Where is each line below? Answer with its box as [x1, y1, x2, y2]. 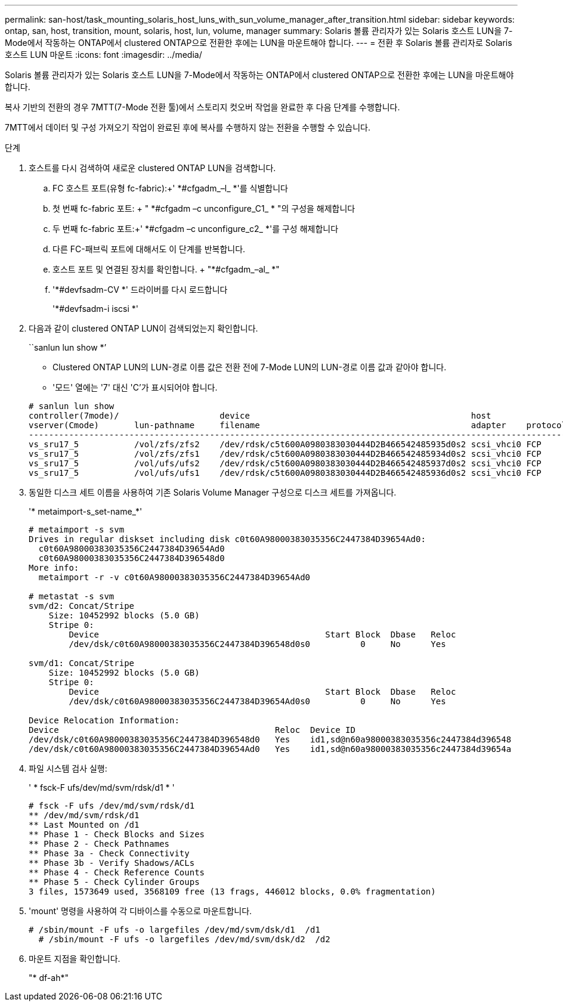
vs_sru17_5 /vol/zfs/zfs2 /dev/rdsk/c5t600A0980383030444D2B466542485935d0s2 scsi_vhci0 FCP [29, 439, 542, 449]
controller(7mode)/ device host [29, 411, 491, 420]
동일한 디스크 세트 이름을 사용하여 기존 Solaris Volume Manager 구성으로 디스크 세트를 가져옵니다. [29, 487, 397, 497]
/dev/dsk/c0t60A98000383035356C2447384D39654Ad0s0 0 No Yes [69, 697, 446, 706]
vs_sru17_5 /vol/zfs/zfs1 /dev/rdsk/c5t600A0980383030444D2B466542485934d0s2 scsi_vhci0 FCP [29, 449, 542, 459]
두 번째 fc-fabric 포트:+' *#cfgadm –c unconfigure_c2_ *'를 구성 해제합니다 [52, 224, 339, 234]
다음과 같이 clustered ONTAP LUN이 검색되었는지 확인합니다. [29, 323, 258, 333]
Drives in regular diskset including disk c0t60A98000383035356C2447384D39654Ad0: [29, 534, 426, 544]
